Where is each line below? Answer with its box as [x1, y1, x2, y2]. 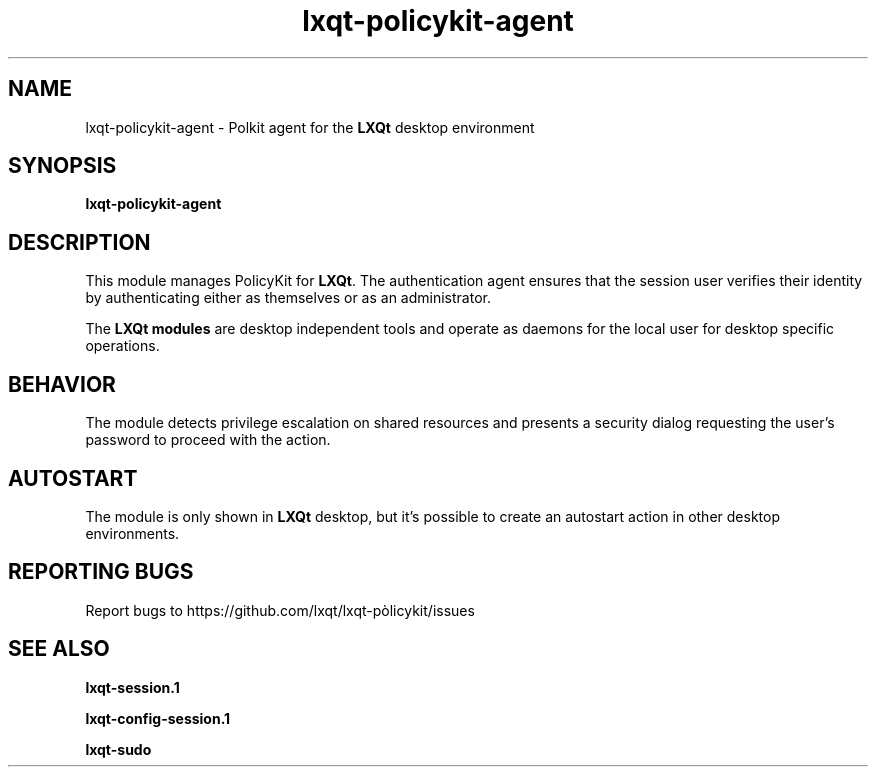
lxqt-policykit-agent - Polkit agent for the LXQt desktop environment [85, 118, 535, 136]
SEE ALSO [8, 636, 110, 662]
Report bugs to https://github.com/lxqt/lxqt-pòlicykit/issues [85, 601, 475, 619]
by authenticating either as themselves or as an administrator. [85, 289, 491, 307]
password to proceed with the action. [85, 431, 331, 449]
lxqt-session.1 [85, 678, 180, 696]
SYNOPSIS [8, 153, 117, 179]
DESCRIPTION [8, 229, 151, 255]
